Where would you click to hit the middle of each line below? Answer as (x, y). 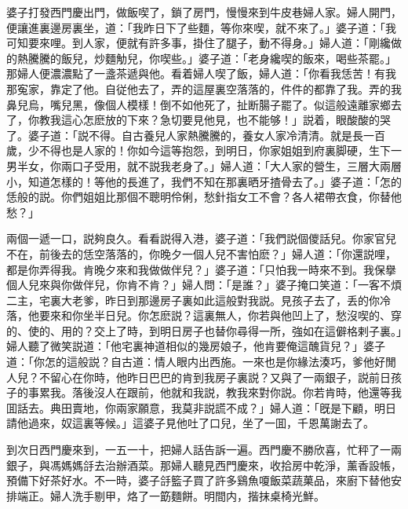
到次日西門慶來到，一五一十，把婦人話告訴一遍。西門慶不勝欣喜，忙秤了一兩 (204, 450)
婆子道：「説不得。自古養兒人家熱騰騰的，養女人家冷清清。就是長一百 (206, 135)
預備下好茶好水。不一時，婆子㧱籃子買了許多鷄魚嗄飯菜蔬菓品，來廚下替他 (199, 480)
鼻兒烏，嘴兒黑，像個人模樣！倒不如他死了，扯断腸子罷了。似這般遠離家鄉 (199, 104)
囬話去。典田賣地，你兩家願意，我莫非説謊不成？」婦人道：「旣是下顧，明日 (201, 407)
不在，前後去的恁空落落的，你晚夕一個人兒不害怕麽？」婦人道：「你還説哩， (201, 253)
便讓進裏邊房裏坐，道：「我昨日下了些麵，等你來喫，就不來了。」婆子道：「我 (201, 27)
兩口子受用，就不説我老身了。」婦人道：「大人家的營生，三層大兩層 (231, 165)
